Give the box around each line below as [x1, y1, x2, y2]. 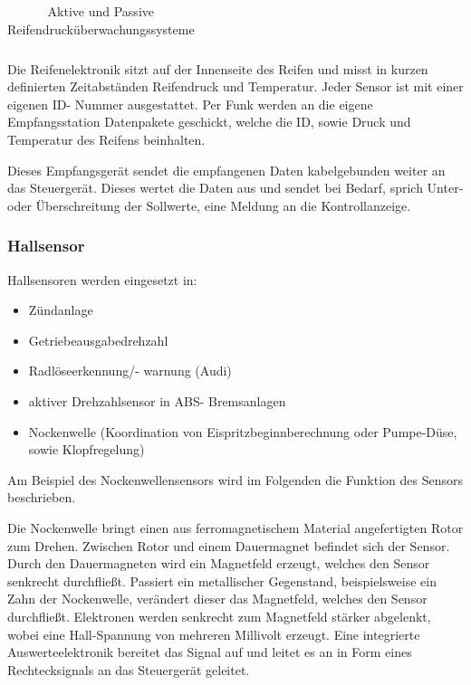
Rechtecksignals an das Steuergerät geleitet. [7, 660, 250, 679]
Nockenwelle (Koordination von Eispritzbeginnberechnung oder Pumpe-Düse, [28, 422, 457, 441]
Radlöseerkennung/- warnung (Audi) [28, 361, 232, 380]
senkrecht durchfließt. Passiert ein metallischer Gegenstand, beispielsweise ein [7, 571, 437, 590]
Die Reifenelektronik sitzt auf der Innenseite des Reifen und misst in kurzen [7, 59, 428, 78]
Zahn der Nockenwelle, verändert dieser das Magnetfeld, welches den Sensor [7, 589, 428, 608]
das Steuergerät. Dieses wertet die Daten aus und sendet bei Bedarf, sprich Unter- [7, 178, 464, 197]
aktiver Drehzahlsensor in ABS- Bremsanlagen [28, 392, 286, 411]
